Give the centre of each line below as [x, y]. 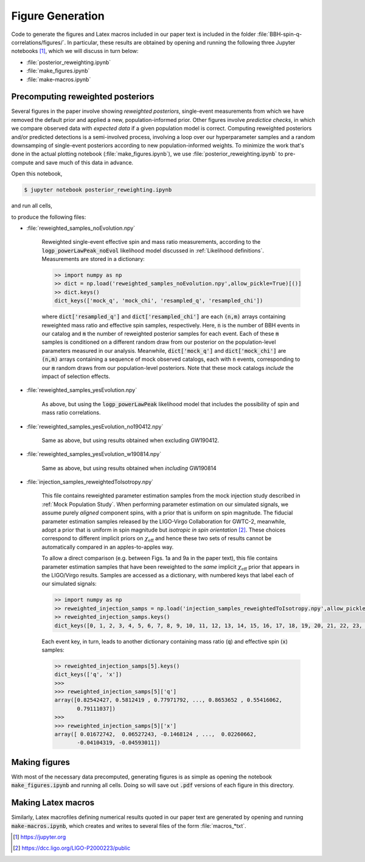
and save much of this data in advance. [84, 162]
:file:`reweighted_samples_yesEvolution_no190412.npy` [95, 426]
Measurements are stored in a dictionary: [93, 259]
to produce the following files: [49, 217]
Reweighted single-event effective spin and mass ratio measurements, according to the [151, 242]
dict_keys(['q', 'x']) [88, 675]
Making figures [40, 762]
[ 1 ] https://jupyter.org [40, 837]
